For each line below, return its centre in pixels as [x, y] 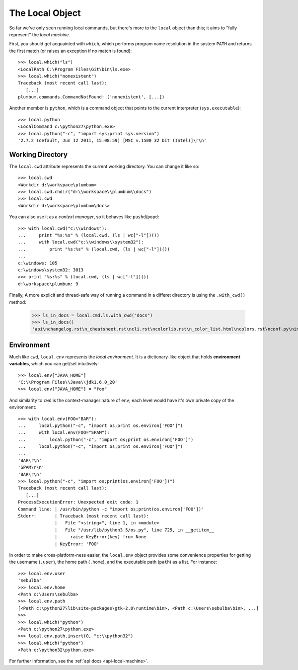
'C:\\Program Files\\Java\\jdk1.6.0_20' [68, 382]
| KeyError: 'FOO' [77, 544]
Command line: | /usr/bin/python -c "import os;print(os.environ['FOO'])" [111, 509]
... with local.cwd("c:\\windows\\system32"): [81, 242]
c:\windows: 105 [38, 263]
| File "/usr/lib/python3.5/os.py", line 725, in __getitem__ [135, 530]
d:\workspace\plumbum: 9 [48, 284]
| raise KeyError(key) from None [101, 537]
